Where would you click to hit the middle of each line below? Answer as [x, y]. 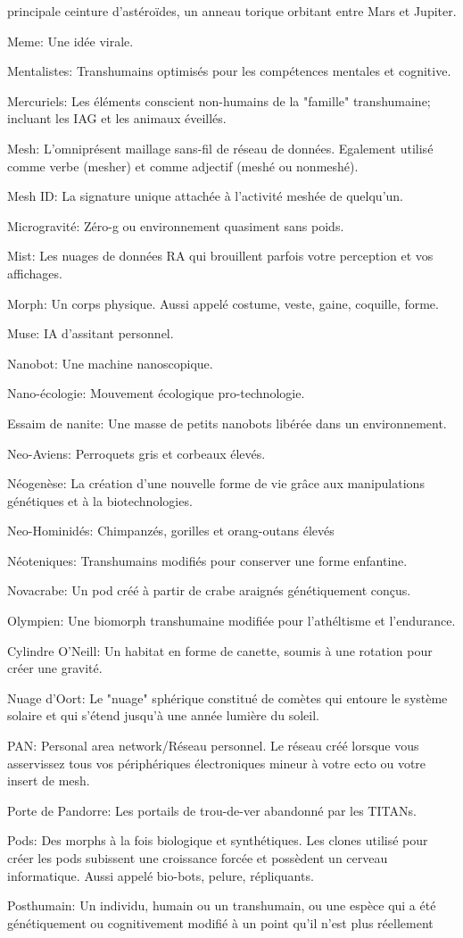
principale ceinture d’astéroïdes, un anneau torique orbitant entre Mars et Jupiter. [232, 11]
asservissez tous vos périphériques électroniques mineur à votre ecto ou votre [217, 763]
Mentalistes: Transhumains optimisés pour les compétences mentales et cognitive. [229, 71]
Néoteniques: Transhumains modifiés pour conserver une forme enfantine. [207, 560]
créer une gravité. [55, 668]
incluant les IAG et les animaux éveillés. [117, 118]
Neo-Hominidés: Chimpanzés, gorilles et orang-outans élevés [171, 531]
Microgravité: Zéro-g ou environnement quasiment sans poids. [176, 225]
